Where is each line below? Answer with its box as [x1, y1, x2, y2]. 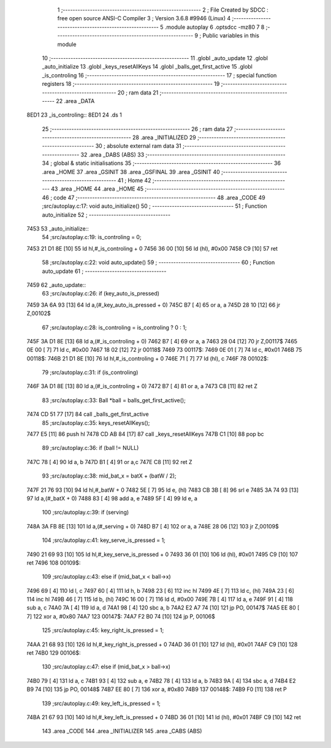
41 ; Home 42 [117, 177, 151, 184]
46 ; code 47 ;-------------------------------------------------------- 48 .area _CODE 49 [42, 194, 266, 201]
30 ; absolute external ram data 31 [95, 142, 182, 150]
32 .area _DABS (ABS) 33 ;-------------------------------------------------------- [80, 151, 286, 158]
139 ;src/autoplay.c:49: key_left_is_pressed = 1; [42, 700, 161, 707]
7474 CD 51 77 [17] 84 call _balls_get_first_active [26, 411, 150, 418]
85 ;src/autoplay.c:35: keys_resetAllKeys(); [42, 419, 150, 426]
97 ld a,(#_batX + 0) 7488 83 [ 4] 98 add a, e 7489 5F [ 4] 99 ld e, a [26, 494, 197, 502]
